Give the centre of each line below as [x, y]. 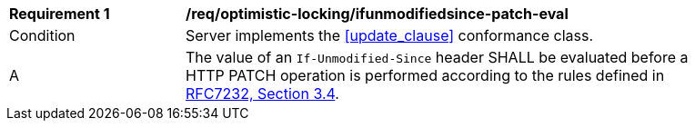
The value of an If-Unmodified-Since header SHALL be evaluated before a [437, 57]
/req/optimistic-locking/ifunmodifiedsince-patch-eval [377, 14]
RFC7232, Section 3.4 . [262, 94]
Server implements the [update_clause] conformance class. [390, 35]
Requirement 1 [60, 14]
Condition [42, 35]
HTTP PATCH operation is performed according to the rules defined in [425, 75]
